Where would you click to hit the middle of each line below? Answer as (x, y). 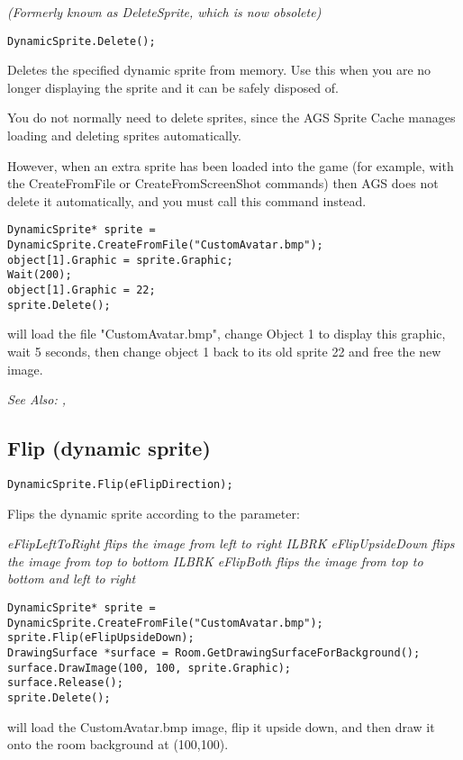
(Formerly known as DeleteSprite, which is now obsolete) (164, 12)
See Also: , (36, 399)
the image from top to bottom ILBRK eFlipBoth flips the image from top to (215, 561)
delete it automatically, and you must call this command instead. (187, 200)
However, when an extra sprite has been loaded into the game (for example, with (231, 165)
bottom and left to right (72, 579)
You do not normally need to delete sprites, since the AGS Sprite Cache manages (231, 118)
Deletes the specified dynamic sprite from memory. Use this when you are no (219, 70)
